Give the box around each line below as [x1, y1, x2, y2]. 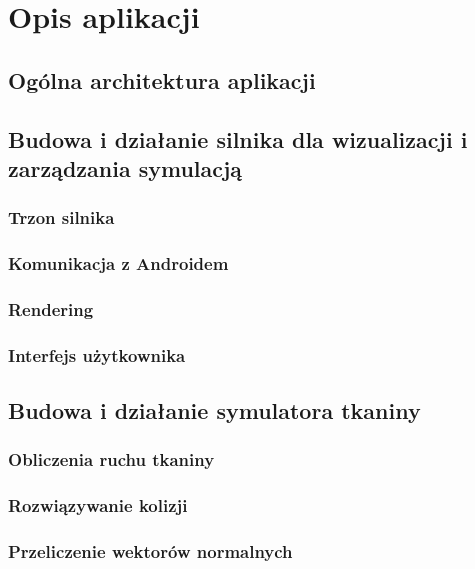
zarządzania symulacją [8, 152, 243, 183]
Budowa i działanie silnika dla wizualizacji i [8, 123, 468, 154]
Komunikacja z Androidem [8, 251, 229, 276]
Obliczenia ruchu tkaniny [8, 447, 215, 472]
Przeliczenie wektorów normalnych [8, 539, 293, 564]
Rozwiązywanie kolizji [8, 493, 188, 518]
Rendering [8, 296, 94, 321]
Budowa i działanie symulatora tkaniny [8, 395, 421, 426]
